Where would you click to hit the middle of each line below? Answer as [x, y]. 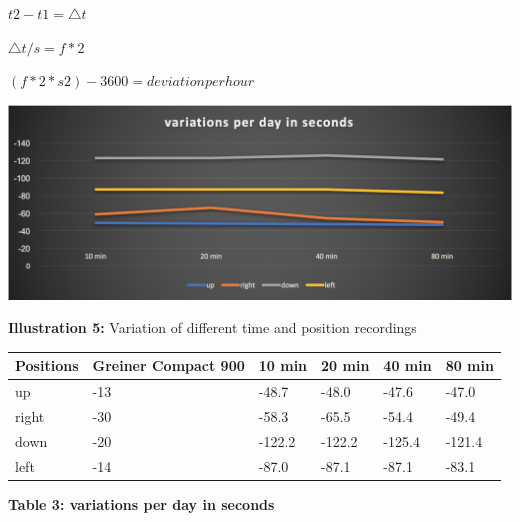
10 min [283, 365]
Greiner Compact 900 [168, 365]
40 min [407, 365]
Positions [47, 365]
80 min [469, 365]
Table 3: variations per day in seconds [141, 503]
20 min [345, 365]
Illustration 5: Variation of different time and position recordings [212, 327]
